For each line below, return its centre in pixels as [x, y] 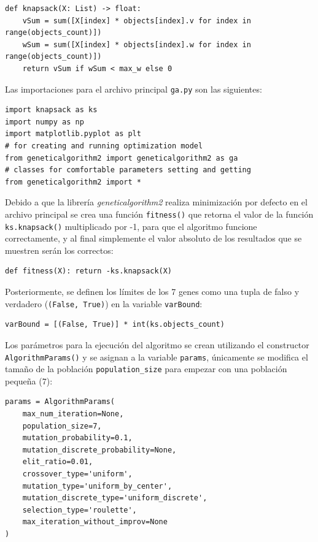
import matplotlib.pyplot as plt [73, 134]
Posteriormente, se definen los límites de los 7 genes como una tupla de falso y [152, 292]
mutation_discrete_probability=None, [99, 450]
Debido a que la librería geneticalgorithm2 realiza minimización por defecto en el [156, 202]
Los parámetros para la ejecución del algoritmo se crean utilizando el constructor [157, 344]
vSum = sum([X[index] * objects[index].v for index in [137, 21]
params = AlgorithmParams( [60, 402]
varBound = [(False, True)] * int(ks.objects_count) [115, 325]
